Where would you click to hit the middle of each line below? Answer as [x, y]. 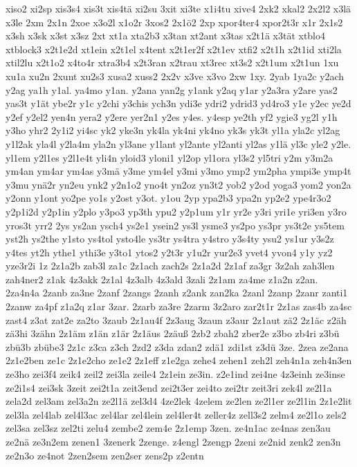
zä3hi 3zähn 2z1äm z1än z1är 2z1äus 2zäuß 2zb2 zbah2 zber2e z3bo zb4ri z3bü [173, 333]
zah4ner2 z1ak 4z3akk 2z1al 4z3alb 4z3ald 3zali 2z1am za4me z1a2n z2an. [162, 279]
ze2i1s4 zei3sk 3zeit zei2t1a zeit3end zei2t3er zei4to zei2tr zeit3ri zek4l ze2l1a [169, 387]
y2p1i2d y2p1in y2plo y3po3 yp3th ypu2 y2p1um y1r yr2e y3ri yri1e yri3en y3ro [176, 211]
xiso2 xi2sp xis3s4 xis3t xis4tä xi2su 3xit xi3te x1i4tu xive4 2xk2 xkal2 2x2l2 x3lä [178, 8]
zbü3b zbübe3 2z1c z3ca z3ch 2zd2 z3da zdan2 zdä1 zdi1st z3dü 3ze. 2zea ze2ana [177, 346]
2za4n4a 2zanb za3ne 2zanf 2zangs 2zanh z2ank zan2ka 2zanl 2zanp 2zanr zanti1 [177, 293]
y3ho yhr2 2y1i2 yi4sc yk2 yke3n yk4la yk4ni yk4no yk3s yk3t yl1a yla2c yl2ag [173, 130]
